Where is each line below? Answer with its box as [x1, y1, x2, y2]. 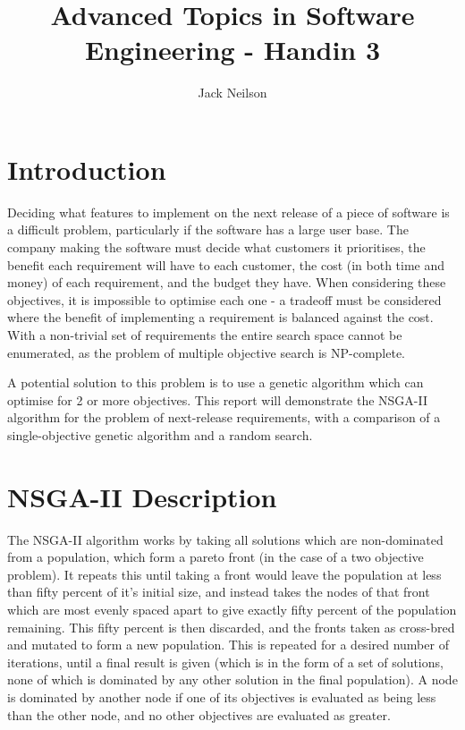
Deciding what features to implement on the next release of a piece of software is [7, 202, 450, 221]
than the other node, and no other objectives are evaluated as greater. [7, 705, 391, 724]
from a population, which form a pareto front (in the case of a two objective [7, 547, 424, 566]
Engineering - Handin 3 [84, 31, 381, 68]
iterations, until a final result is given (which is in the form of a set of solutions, [7, 652, 444, 671]
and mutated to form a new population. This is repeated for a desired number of [7, 635, 449, 654]
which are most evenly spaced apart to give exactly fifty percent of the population [7, 600, 457, 619]
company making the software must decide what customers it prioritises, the [7, 238, 426, 257]
